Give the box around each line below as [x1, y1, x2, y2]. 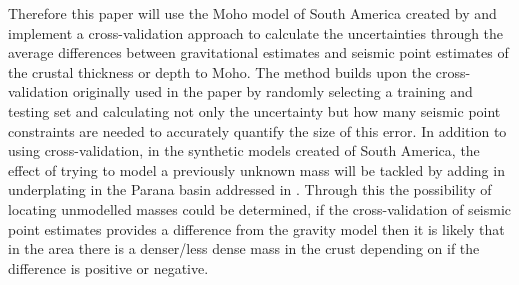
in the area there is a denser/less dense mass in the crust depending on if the [8, 238, 480, 259]
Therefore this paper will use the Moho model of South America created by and [8, 3, 497, 23]
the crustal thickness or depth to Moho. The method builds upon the [8, 61, 432, 82]
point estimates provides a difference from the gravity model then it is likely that [8, 218, 505, 239]
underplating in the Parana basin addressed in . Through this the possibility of [8, 179, 492, 200]
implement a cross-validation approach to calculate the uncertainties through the [8, 22, 504, 43]
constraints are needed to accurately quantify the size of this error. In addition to [8, 120, 507, 141]
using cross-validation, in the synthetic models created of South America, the [8, 140, 480, 161]
